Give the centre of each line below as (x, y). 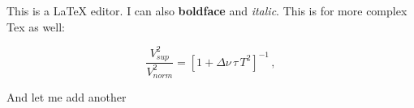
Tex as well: (36, 26)
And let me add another (67, 96)
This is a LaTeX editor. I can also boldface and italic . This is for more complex (207, 10)
